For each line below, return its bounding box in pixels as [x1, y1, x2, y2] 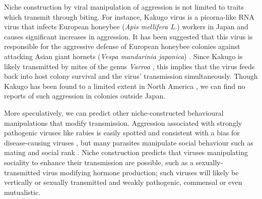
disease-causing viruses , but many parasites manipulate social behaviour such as [4, 137, 253, 147]
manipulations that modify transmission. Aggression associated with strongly [4, 117, 242, 128]
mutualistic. [4, 186, 41, 197]
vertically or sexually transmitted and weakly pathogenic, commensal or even [4, 177, 242, 187]
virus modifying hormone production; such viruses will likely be [42, 167, 239, 177]
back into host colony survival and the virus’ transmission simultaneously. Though [4, 71, 258, 81]
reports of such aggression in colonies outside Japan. [4, 90, 166, 101]
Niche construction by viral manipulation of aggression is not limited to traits [4, 2, 244, 12]
